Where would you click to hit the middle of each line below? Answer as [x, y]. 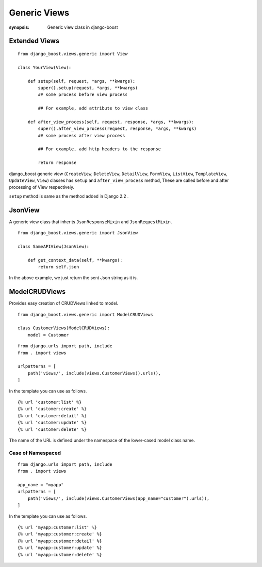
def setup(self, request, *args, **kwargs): [81, 81]
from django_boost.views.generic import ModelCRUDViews [85, 314]
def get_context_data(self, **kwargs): [75, 260]
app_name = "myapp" [41, 485]
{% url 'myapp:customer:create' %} [60, 534]
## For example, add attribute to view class [93, 108]
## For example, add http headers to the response [99, 149]
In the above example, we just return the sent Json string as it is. [74, 278]
